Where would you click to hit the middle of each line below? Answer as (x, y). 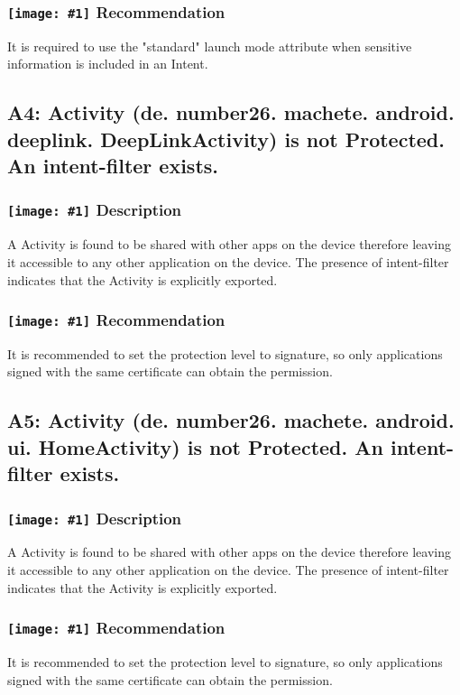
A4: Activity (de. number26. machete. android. (231, 112)
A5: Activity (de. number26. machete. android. (231, 420)
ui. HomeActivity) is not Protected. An (195, 446)
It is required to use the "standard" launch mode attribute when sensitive (210, 46)
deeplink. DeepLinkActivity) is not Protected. (226, 139)
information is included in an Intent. (108, 64)
